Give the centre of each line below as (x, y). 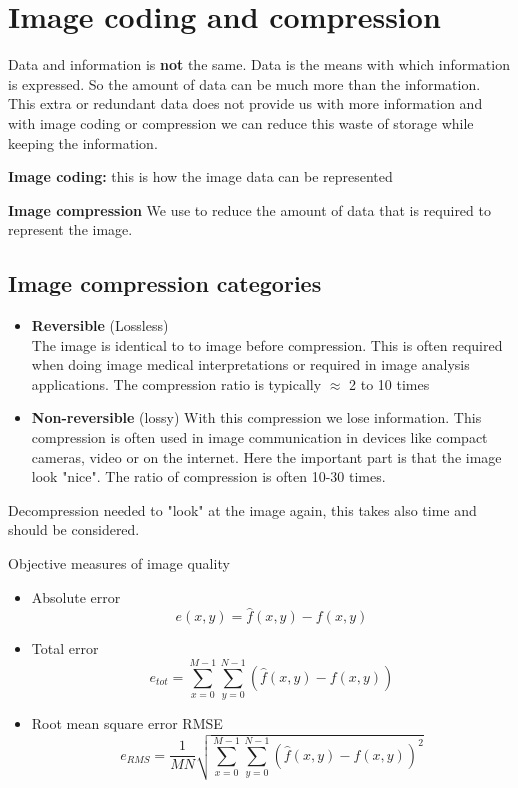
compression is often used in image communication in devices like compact (259, 437)
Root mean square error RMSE (127, 723)
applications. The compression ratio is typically (176, 383)
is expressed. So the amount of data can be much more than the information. (244, 83)
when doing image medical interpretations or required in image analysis (250, 364)
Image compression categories (165, 283)
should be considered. (74, 529)
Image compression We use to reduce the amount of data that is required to (249, 209)
